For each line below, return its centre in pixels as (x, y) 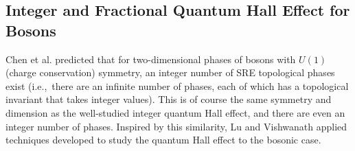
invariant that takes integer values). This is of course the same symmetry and (169, 99)
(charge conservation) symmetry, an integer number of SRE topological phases (170, 72)
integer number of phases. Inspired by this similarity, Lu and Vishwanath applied (176, 126)
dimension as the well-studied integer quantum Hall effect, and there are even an (175, 112)
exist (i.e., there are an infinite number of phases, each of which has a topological (177, 85)
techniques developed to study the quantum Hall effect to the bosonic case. (163, 140)
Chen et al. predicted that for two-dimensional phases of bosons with (151, 59)
